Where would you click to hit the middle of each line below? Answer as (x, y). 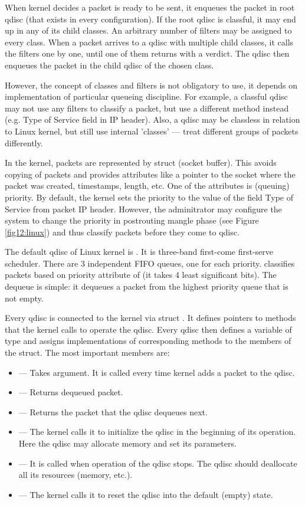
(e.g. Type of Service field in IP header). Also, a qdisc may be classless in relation (152, 119)
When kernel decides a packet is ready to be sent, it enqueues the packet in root (150, 7)
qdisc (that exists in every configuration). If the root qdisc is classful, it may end (150, 19)
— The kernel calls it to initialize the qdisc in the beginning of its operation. (157, 432)
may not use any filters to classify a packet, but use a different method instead (147, 108)
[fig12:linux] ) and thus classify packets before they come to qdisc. (122, 232)
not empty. (24, 298)
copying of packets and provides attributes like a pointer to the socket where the (150, 174)
